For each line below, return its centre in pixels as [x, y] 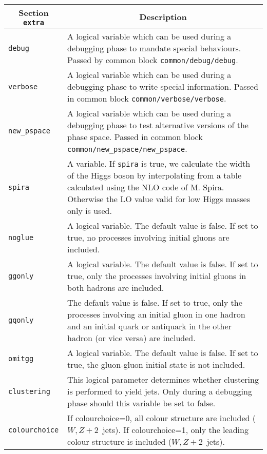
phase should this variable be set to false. [141, 403]
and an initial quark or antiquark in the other [149, 326]
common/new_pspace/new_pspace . [127, 149]
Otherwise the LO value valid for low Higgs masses [159, 199]
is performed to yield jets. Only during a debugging [160, 391]
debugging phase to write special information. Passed [163, 86]
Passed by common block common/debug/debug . [153, 60]
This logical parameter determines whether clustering [163, 379]
